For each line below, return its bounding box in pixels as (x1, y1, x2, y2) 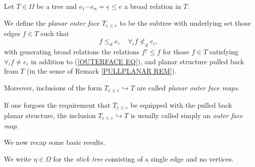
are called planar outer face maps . (137, 82, 240, 92)
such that (41, 28, 69, 38)
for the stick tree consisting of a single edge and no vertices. (53, 154, 234, 164)
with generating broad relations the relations (4, 46, 140, 56)
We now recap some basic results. (4, 137, 105, 147)
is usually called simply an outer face (130, 110, 243, 120)
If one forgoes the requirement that (4, 99, 110, 110)
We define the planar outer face (4, 17, 100, 28)
